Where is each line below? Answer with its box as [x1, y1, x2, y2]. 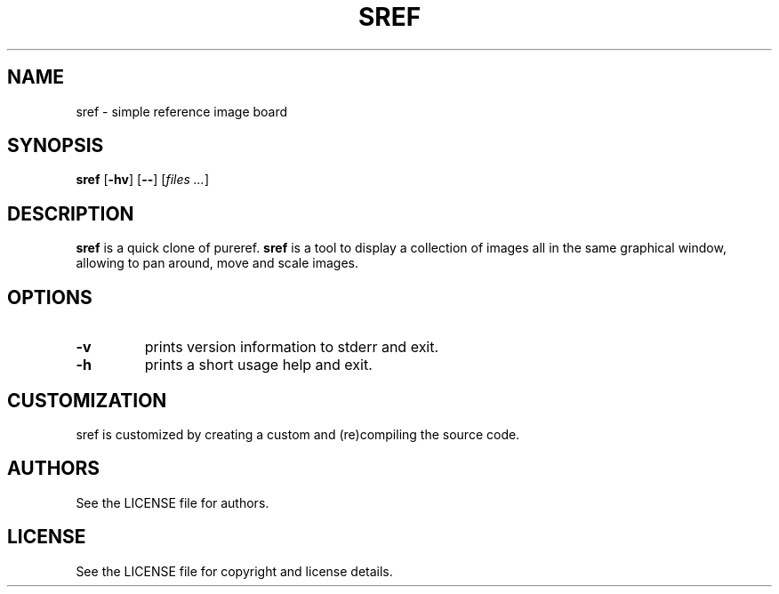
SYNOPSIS [7, 134, 104, 157]
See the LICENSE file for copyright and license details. [76, 563, 393, 579]
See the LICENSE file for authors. [76, 494, 269, 510]
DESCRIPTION [7, 202, 134, 225]
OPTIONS [7, 285, 92, 309]
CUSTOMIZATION [7, 389, 167, 412]
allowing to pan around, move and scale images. [76, 255, 359, 271]
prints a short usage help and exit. [144, 356, 373, 374]
